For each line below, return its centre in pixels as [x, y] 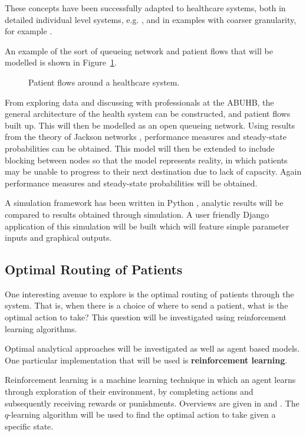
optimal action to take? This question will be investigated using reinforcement [146, 317]
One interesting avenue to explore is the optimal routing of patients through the [149, 294]
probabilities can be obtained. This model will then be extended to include [140, 148]
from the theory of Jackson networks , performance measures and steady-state [146, 137]
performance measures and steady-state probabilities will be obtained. [131, 183]
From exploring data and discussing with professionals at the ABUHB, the [139, 102]
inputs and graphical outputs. [58, 237]
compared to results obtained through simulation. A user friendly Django [137, 214]
